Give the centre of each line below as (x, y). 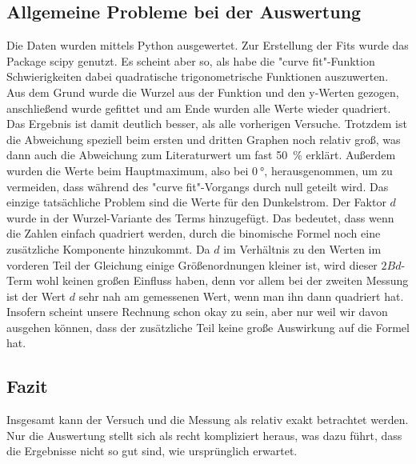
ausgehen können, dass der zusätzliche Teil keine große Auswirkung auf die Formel (208, 327)
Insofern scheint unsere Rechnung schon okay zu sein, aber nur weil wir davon (197, 312)
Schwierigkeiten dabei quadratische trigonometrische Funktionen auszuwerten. (198, 76)
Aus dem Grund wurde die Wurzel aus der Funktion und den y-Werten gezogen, (203, 92)
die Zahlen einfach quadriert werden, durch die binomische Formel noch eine (194, 233)
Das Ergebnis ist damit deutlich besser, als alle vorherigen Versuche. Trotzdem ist (207, 124)
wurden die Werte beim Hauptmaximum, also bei (128, 170)
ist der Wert (36, 296)
